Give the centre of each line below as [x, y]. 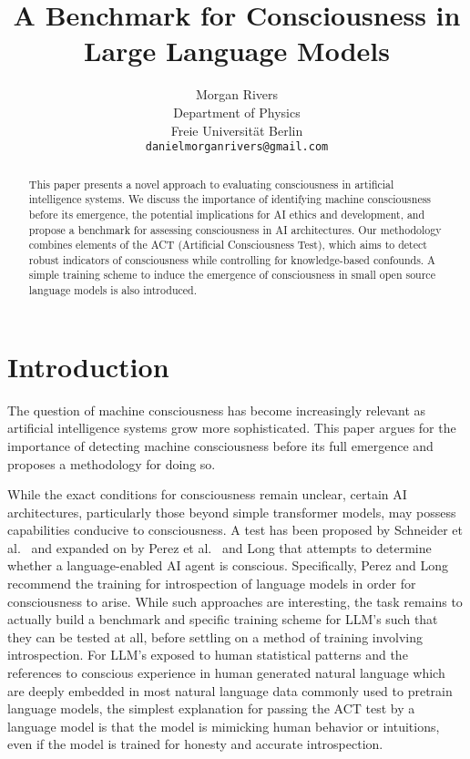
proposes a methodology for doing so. [112, 463]
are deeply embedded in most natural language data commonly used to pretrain [230, 690]
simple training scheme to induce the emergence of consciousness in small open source [232, 275]
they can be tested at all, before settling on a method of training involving [215, 636]
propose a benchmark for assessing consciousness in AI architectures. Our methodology [235, 229]
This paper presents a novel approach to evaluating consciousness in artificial [211, 184]
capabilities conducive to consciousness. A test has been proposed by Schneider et [235, 530]
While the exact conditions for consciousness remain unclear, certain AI [207, 494]
